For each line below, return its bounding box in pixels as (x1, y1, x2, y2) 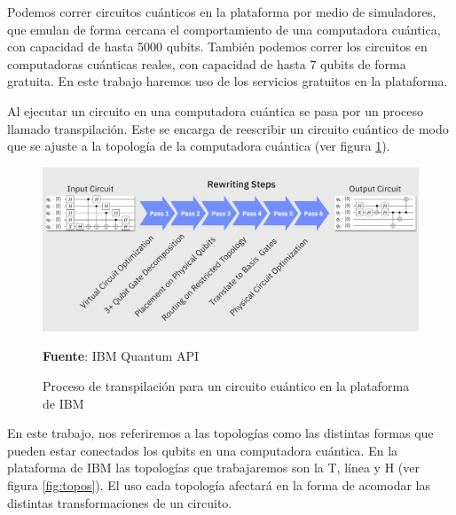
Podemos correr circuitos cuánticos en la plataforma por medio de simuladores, (7, 3, 436, 20)
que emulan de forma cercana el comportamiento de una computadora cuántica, (7, 20, 441, 38)
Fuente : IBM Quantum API (43, 347, 199, 365)
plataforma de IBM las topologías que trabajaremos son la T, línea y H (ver (7, 458, 420, 477)
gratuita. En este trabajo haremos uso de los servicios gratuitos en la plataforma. (7, 72, 448, 90)
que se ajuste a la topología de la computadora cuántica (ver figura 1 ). (7, 137, 390, 155)
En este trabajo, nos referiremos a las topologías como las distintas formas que (7, 424, 434, 442)
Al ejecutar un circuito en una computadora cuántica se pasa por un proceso (7, 101, 424, 120)
